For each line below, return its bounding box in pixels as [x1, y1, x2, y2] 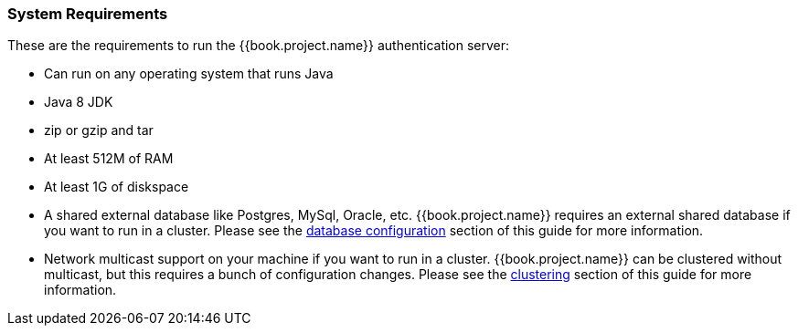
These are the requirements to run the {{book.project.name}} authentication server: [7, 37, 510, 54]
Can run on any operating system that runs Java [44, 66, 334, 82]
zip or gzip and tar [44, 122, 154, 139]
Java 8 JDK [44, 94, 113, 110]
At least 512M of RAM [44, 151, 174, 167]
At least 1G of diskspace [44, 179, 189, 195]
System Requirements [7, 5, 168, 23]
